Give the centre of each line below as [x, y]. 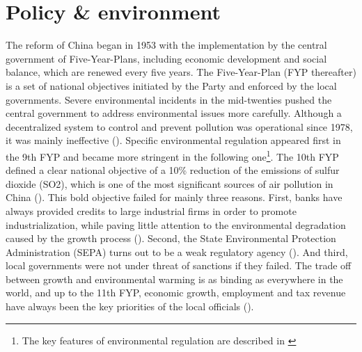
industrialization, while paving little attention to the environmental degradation [176, 224]
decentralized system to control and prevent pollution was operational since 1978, [179, 126]
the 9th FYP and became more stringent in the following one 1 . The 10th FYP [172, 155]
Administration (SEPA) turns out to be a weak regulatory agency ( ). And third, [177, 251]
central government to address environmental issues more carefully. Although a [174, 113]
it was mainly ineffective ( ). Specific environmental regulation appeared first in [173, 140]
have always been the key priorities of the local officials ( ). [130, 306]
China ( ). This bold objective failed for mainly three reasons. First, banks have [174, 197]
